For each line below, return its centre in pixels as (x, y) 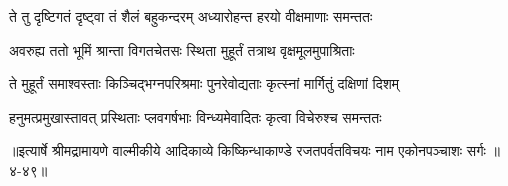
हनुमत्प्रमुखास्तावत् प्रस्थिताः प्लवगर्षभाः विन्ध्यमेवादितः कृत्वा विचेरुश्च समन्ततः (195, 116)
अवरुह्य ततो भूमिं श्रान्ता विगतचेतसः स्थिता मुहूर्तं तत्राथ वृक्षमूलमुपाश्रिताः (182, 49)
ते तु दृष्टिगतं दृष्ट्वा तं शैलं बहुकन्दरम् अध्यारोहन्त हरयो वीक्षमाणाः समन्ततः (191, 16)
